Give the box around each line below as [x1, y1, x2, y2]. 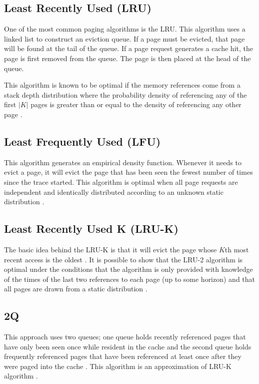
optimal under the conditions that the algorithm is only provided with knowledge [4, 264, 253, 274]
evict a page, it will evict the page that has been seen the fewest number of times [4, 167, 253, 177]
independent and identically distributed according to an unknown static [4, 186, 223, 197]
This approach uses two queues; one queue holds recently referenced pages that [4, 331, 246, 342]
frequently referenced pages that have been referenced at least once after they [4, 351, 241, 361]
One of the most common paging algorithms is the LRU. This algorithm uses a [4, 24, 245, 34]
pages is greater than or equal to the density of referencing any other [30, 99, 241, 110]
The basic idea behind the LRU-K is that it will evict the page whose [4, 244, 217, 254]
